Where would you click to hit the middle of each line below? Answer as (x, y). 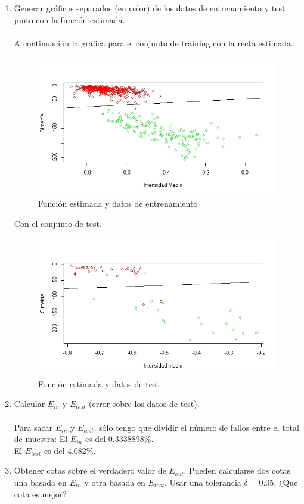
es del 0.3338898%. (119, 439)
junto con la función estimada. (69, 19)
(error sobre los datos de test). (144, 404)
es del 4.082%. (70, 450)
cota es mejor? (40, 494)
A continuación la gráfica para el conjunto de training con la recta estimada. (153, 43)
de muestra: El (41, 439)
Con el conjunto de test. (58, 223)
